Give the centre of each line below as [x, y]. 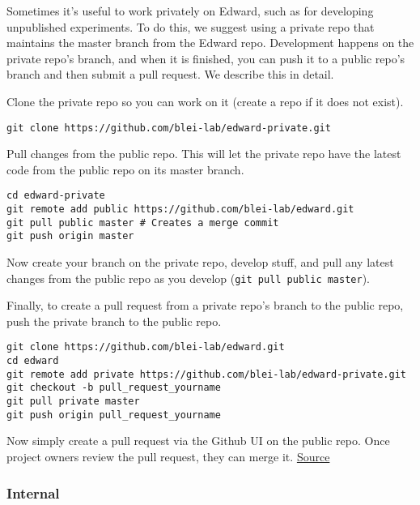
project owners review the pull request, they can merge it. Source [168, 456]
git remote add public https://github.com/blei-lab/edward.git [180, 210]
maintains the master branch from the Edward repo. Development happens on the [210, 43]
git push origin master [70, 236]
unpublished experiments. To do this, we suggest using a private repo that [191, 26]
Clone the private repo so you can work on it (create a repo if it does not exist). [205, 101]
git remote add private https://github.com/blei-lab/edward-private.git [206, 374]
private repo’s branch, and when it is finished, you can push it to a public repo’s [206, 58]
